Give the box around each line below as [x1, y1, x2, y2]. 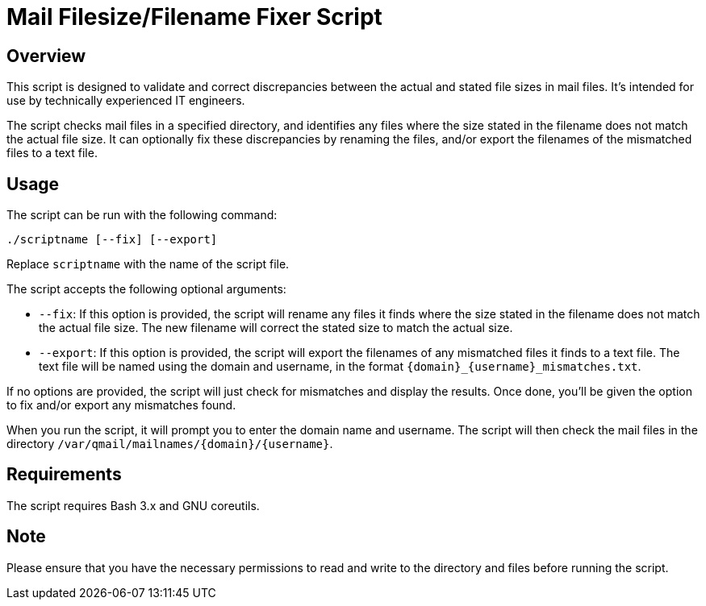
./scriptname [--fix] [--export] [6, 233, 218, 247]
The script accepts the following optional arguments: [6, 282, 286, 297]
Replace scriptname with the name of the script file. [6, 257, 290, 272]
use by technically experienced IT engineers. [6, 93, 245, 108]
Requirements [6, 464, 122, 485]
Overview [6, 45, 86, 66]
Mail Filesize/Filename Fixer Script [6, 3, 382, 31]
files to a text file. [6, 146, 98, 160]
